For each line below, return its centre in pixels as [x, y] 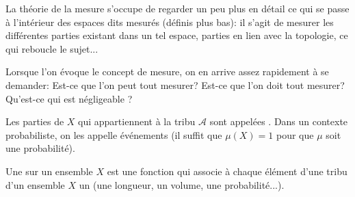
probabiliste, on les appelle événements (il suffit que [114, 134]
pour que [295, 134]
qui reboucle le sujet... [52, 48]
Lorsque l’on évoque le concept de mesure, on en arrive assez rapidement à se [167, 71]
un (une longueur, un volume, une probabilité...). [182, 184]
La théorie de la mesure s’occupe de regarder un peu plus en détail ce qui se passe [177, 8]
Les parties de [35, 121]
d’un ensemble [35, 184]
